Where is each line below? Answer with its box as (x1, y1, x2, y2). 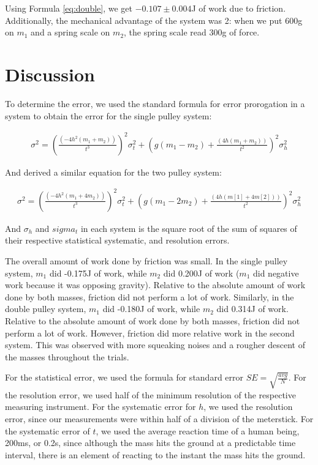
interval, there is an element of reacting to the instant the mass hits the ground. (5, 448, 306, 461)
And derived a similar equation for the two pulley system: (5, 165, 222, 178)
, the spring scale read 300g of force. (124, 26, 260, 39)
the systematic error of (5, 424, 90, 437)
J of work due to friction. (191, 2, 286, 14)
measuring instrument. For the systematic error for (5, 400, 196, 413)
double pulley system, (5, 302, 86, 315)
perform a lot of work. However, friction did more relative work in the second (5, 326, 295, 339)
